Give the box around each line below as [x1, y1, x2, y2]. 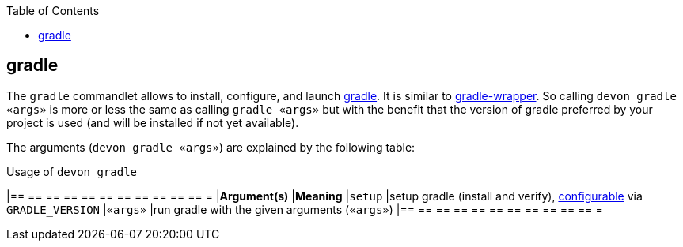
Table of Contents [6, 4, 100, 17]
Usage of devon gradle [6, 164, 138, 178]
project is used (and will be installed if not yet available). [6, 115, 299, 129]
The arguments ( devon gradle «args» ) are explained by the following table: [6, 140, 415, 154]
